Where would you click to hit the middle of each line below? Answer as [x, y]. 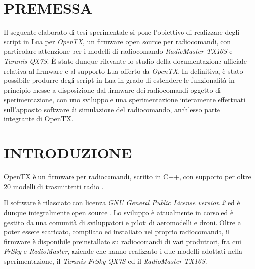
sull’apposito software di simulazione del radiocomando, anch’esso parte [112, 109]
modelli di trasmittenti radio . [58, 186]
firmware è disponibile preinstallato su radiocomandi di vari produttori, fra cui [123, 241]
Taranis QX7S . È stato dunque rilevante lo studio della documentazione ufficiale [125, 60]
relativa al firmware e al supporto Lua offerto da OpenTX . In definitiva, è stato [124, 70]
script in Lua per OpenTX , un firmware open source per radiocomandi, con [118, 41]
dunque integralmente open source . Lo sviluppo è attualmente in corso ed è [119, 212]
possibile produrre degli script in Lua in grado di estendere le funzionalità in [119, 80]
